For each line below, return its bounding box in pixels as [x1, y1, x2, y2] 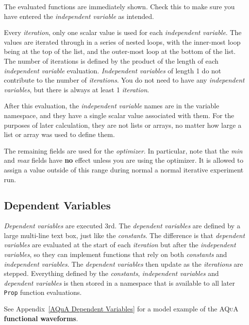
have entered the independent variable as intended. [4, 11, 154, 21]
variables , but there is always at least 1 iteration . [4, 84, 149, 94]
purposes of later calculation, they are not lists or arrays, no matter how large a [4, 120, 242, 130]
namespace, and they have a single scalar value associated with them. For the [4, 110, 234, 120]
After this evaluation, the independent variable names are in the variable [4, 101, 219, 111]
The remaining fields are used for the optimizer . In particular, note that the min [4, 145, 243, 155]
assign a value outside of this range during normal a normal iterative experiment [4, 164, 244, 174]
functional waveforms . [4, 313, 78, 323]
